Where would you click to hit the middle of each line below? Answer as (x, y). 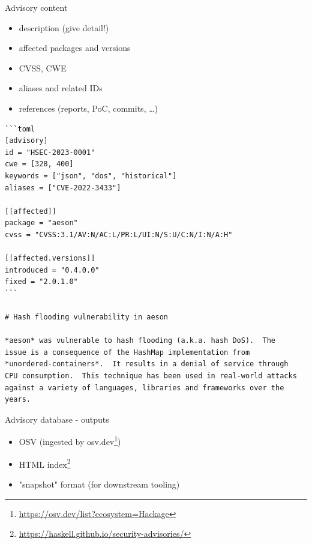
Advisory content (36, 7)
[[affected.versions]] (50, 258)
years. (18, 400)
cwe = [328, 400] (39, 164)
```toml (20, 129)
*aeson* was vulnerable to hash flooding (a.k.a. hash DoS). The (140, 341)
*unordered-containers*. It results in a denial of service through (147, 364)
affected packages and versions (75, 48)
